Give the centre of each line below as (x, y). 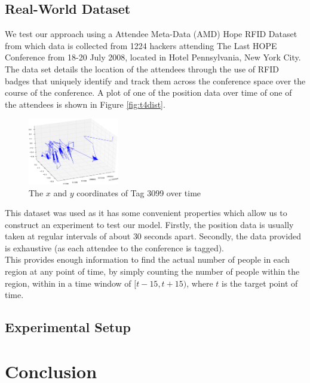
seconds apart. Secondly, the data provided (222, 236)
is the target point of (260, 283)
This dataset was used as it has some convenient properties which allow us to (146, 213)
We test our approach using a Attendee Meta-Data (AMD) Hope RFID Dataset (151, 34)
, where (200, 283)
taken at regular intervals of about (68, 236)
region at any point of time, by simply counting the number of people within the (152, 271)
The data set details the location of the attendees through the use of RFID (142, 69)
